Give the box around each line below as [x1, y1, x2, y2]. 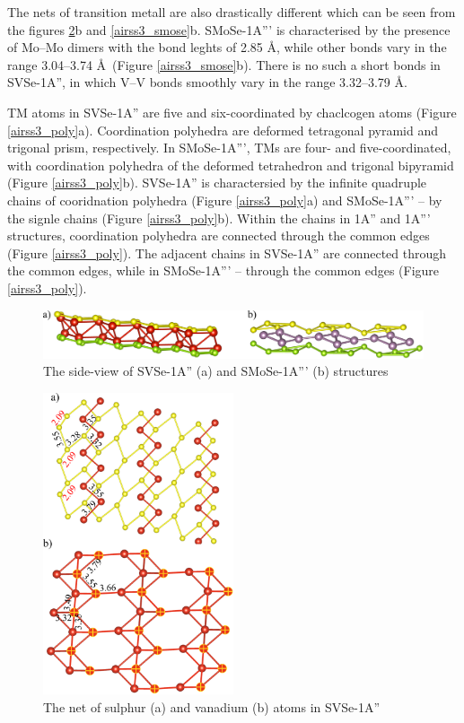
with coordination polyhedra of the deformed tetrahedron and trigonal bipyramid [7, 155, 454, 174]
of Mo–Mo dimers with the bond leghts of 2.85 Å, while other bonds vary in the [7, 38, 447, 57]
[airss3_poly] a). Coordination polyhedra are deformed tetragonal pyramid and [7, 120, 439, 139]
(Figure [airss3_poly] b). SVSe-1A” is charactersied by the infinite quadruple [7, 173, 427, 192]
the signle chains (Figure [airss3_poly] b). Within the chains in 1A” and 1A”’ [7, 208, 431, 227]
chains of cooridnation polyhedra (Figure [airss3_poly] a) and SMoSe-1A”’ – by [7, 190, 442, 209]
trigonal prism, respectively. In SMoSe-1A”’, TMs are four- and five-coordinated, [7, 138, 451, 157]
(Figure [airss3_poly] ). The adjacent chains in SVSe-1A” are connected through [7, 243, 447, 262]
